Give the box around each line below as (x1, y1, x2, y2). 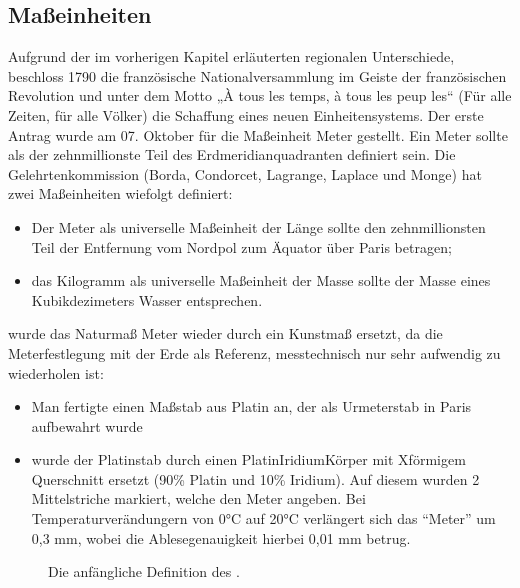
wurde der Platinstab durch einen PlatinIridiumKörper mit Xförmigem (31, 449, 466, 470)
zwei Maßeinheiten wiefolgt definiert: (8, 183, 233, 204)
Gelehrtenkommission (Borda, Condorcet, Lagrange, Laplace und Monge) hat (8, 163, 482, 184)
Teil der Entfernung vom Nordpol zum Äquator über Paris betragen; (31, 236, 452, 257)
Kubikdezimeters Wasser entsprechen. (31, 289, 263, 310)
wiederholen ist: (8, 362, 104, 383)
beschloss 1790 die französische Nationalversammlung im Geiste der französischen (8, 65, 507, 86)
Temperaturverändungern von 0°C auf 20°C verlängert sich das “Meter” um (31, 508, 496, 529)
